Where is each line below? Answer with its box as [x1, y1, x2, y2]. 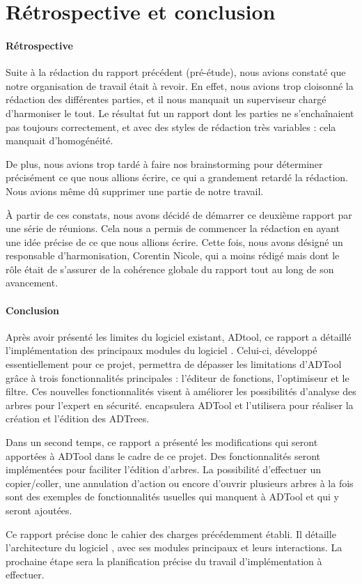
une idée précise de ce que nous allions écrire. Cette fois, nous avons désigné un [6, 234, 343, 249]
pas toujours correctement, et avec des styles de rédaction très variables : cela [6, 119, 336, 134]
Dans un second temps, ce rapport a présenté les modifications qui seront [6, 435, 318, 449]
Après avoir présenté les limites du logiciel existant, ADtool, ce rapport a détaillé [6, 329, 352, 344]
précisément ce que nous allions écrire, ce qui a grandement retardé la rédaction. [6, 170, 349, 185]
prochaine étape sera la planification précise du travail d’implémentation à [6, 553, 322, 568]
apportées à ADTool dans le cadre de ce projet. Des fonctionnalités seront [6, 448, 321, 463]
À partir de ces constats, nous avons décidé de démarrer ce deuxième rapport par [6, 207, 352, 222]
